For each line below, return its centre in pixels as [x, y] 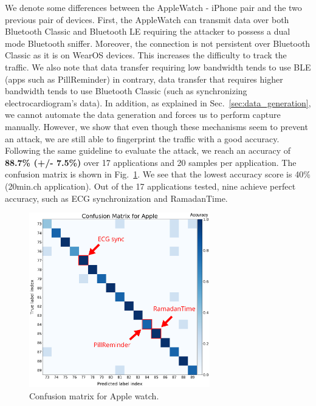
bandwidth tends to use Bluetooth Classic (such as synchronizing [126, 91]
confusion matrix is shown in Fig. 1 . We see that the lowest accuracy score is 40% [158, 174]
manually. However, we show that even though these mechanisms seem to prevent [156, 126]
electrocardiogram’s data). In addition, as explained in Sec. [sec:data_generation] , [158, 102]
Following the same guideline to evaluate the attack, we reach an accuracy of [148, 150]
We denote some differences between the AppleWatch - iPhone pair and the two [153, 7]
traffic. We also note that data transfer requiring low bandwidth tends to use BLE [158, 67]
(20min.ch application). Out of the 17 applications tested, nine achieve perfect [150, 186]
